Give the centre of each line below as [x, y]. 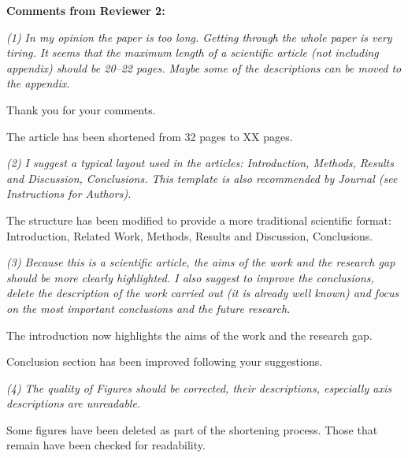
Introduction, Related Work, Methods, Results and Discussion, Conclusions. [190, 235]
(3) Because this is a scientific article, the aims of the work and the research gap [201, 262]
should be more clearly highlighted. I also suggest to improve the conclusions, [190, 277]
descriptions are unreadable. [74, 403]
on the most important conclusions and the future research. [148, 308]
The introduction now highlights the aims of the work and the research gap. [189, 335]
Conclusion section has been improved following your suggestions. [165, 361]
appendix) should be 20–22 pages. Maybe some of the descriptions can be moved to [204, 67]
